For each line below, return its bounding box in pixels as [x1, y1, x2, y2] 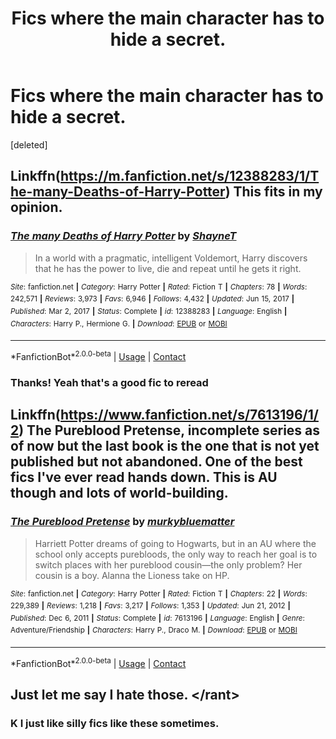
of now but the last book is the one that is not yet [10, 438, 320, 455]
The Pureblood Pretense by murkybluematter [10, 515, 235, 529]
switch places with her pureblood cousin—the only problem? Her [34, 558, 303, 571]
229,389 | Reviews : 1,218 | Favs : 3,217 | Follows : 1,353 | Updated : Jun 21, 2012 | [10, 601, 291, 611]
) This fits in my [224, 183, 323, 201]
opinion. [10, 199, 63, 216]
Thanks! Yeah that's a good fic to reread [10, 375, 209, 389]
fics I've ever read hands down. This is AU [10, 469, 278, 486]
